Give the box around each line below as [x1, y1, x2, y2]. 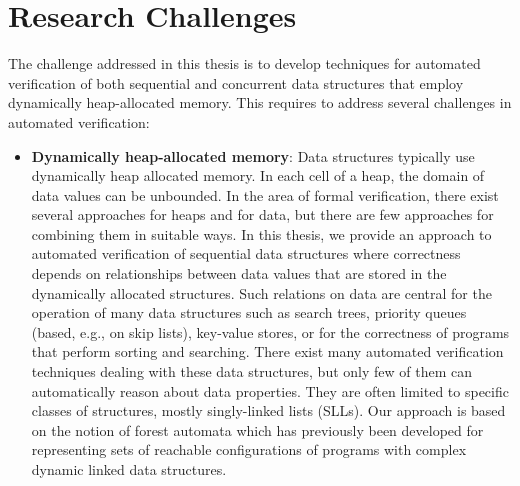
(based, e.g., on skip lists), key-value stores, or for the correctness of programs [31, 321, 510, 342]
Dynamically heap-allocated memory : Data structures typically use [31, 145, 475, 166]
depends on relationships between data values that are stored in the [31, 263, 447, 284]
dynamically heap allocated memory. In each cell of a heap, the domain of [31, 165, 485, 186]
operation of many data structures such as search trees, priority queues [31, 302, 467, 323]
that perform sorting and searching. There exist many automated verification [31, 341, 504, 362]
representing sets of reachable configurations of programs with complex [31, 439, 467, 460]
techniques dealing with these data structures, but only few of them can [31, 361, 473, 382]
